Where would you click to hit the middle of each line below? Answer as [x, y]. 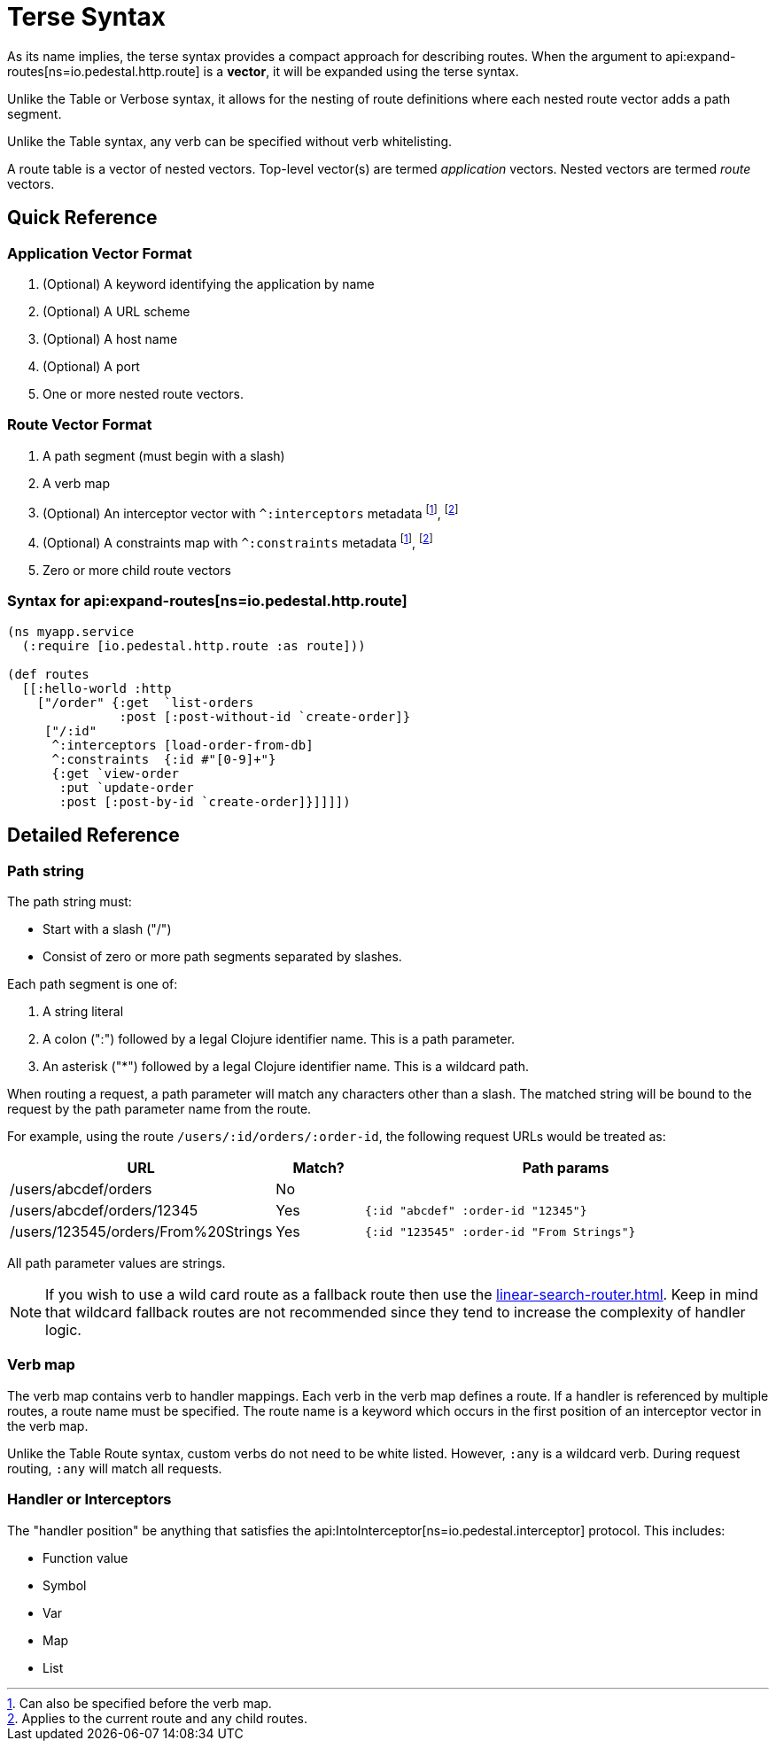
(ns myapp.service [71, 631]
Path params [566, 1168]
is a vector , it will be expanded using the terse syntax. [361, 71]
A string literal [83, 1011]
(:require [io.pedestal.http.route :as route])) [194, 645]
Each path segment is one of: [93, 984]
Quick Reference [82, 218]
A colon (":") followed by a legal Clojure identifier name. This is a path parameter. [279, 1039]
